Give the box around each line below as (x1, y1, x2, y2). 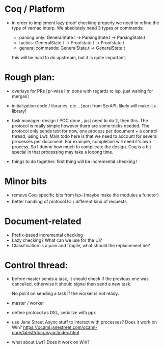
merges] (11, 93, 29, 99)
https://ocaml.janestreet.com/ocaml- (23, 324, 98, 330)
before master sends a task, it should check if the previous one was (11, 276, 149, 282)
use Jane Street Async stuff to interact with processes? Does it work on (11, 319, 157, 325)
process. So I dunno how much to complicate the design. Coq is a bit (11, 144, 151, 150)
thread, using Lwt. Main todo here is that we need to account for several (11, 133, 158, 139)
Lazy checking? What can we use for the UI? (11, 237, 102, 243)
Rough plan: (4, 72, 55, 83)
